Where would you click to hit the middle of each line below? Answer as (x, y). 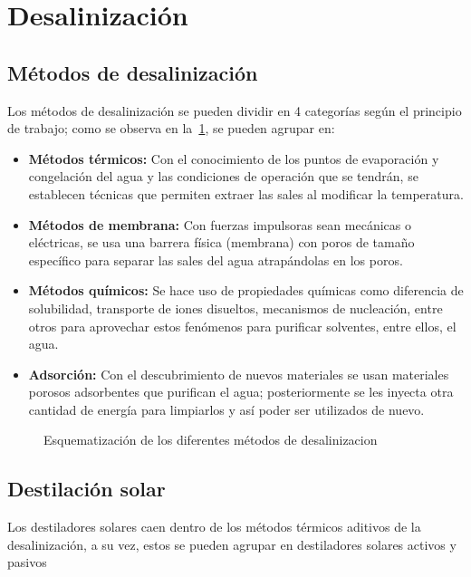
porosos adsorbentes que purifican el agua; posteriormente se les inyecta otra (241, 392)
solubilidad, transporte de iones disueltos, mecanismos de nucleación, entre (235, 308)
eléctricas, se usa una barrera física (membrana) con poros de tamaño (221, 242)
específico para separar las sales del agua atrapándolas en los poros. (216, 260)
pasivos (27, 562)
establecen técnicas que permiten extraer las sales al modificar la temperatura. (246, 193)
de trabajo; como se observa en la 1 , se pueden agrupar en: (171, 128)
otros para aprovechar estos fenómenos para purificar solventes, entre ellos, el (242, 326)
